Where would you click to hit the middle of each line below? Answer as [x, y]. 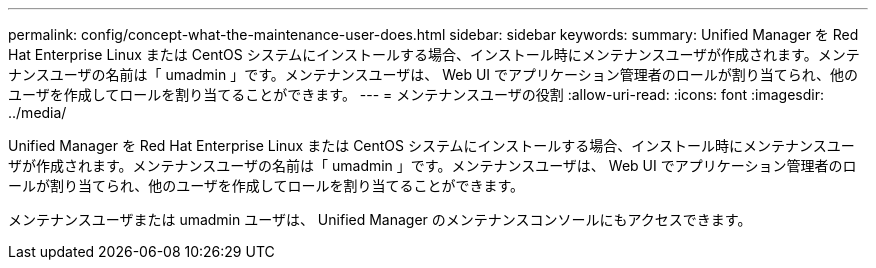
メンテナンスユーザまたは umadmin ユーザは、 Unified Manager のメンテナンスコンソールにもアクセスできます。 [380, 219]
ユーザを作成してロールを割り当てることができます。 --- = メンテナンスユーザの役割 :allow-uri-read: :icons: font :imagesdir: [416, 94]
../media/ [37, 112]
